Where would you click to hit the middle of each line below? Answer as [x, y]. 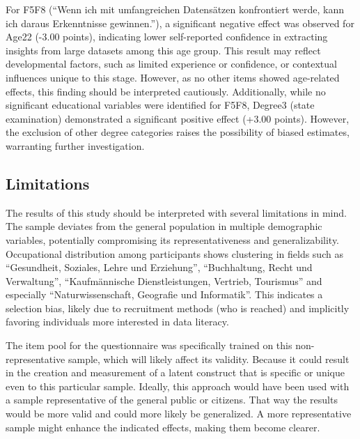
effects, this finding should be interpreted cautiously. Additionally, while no [166, 91]
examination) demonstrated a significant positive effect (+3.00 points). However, [178, 118]
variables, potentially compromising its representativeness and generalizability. [173, 239]
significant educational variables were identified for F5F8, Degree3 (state [160, 105]
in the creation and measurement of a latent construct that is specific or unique [175, 372]
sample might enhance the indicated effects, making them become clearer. [163, 427]
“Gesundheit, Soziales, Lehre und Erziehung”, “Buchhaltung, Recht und [159, 267]
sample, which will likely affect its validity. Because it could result [209, 359]
